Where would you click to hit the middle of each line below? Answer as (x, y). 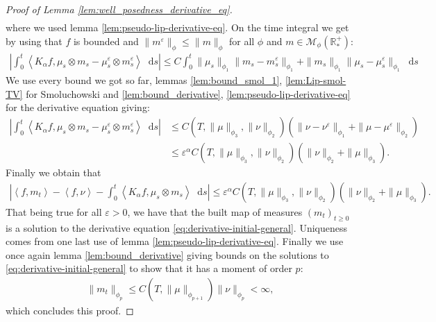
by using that (34, 41)
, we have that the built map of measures (215, 211)
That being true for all (54, 211)
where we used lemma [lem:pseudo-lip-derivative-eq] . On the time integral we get (177, 27)
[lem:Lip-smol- (316, 80)
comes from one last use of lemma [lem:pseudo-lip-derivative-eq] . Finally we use (175, 241)
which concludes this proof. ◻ (70, 310)
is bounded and (106, 41)
